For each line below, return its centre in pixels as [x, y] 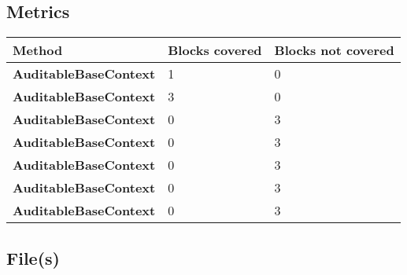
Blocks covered [215, 50]
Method [38, 50]
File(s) [33, 257]
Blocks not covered [334, 50]
